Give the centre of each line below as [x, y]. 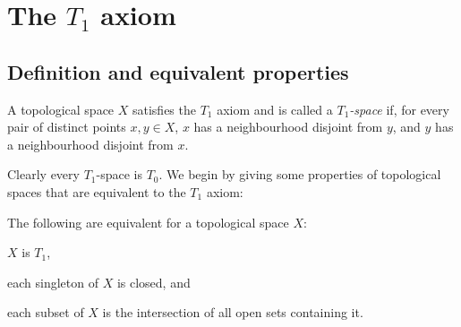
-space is [119, 174]
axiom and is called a [275, 109]
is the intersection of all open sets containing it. [233, 312]
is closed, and [154, 282]
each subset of [46, 312]
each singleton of [53, 282]
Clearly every [43, 174]
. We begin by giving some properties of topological [300, 174]
